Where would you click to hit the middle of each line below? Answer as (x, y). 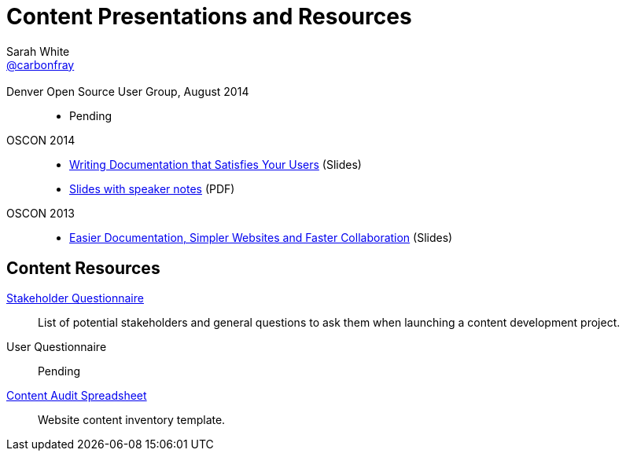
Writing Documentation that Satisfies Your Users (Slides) (215, 165)
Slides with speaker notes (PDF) (152, 189)
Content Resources (83, 268)
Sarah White (38, 51)
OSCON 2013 (41, 214)
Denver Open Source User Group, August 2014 (128, 92)
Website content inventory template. (132, 420)
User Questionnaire (57, 347)
